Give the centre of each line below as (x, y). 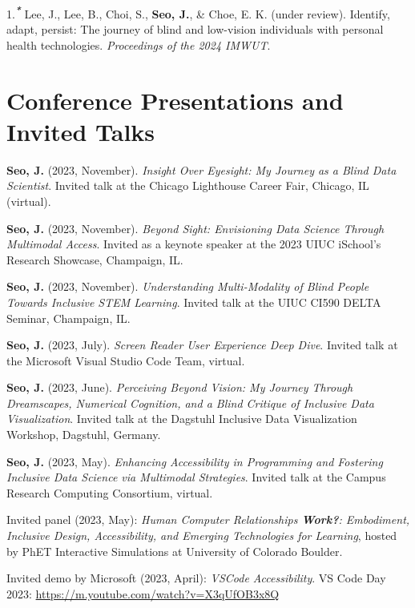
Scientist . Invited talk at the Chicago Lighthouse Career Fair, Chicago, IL (188, 185)
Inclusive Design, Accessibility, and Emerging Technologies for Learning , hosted (202, 536)
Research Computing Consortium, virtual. (110, 492)
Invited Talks (81, 131)
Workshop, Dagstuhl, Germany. (84, 435)
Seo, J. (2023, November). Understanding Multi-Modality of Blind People (188, 286)
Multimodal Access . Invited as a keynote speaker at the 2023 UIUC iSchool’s (194, 244)
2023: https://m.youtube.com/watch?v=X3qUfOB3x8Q (143, 593)
